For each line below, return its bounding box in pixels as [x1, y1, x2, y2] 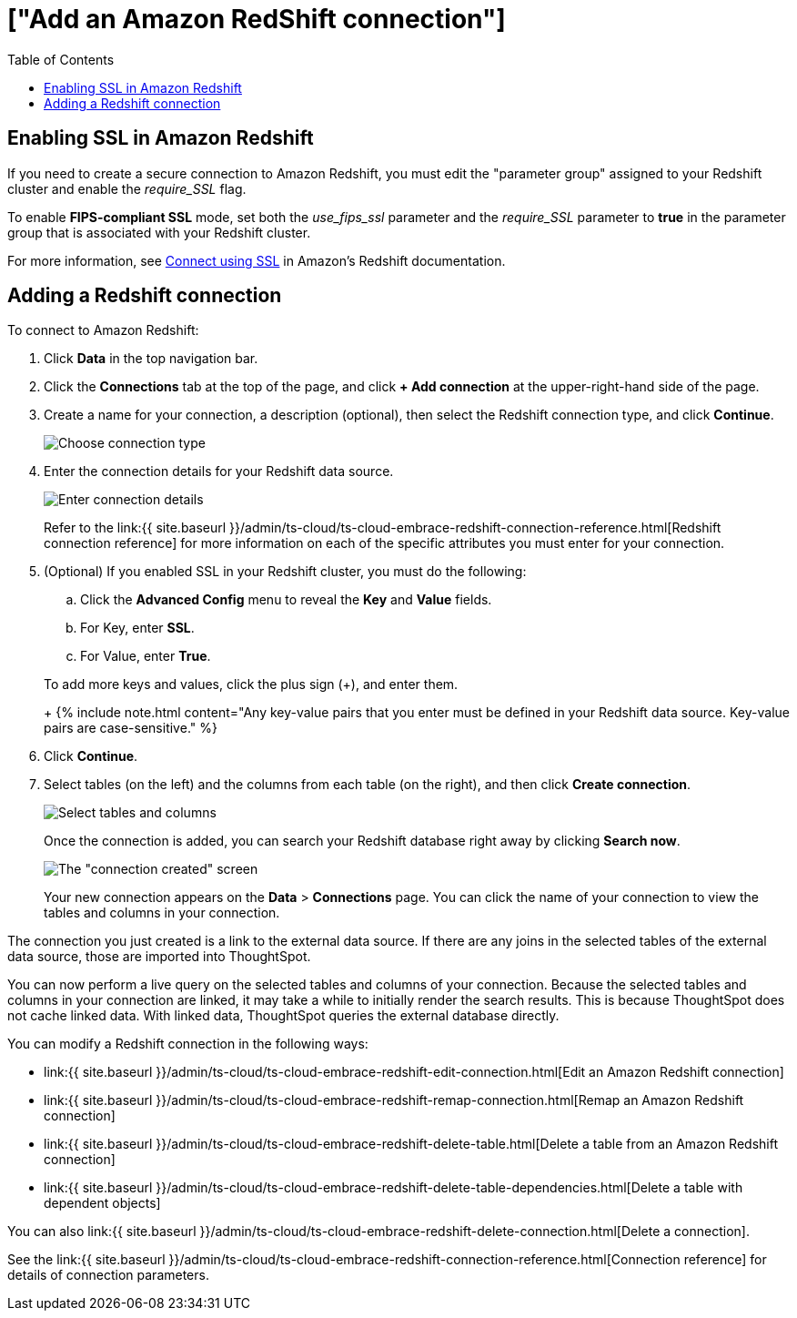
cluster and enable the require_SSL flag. [7, 180, 247, 197]
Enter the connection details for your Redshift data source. [44, 463, 394, 480]
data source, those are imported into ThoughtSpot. [7, 948, 311, 965]
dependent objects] [44, 1195, 161, 1212]
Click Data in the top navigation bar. [44, 350, 258, 367]
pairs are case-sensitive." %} [44, 720, 217, 736]
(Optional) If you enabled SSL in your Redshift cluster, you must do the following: [44, 563, 527, 580]
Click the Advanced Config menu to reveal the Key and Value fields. [80, 592, 492, 608]
